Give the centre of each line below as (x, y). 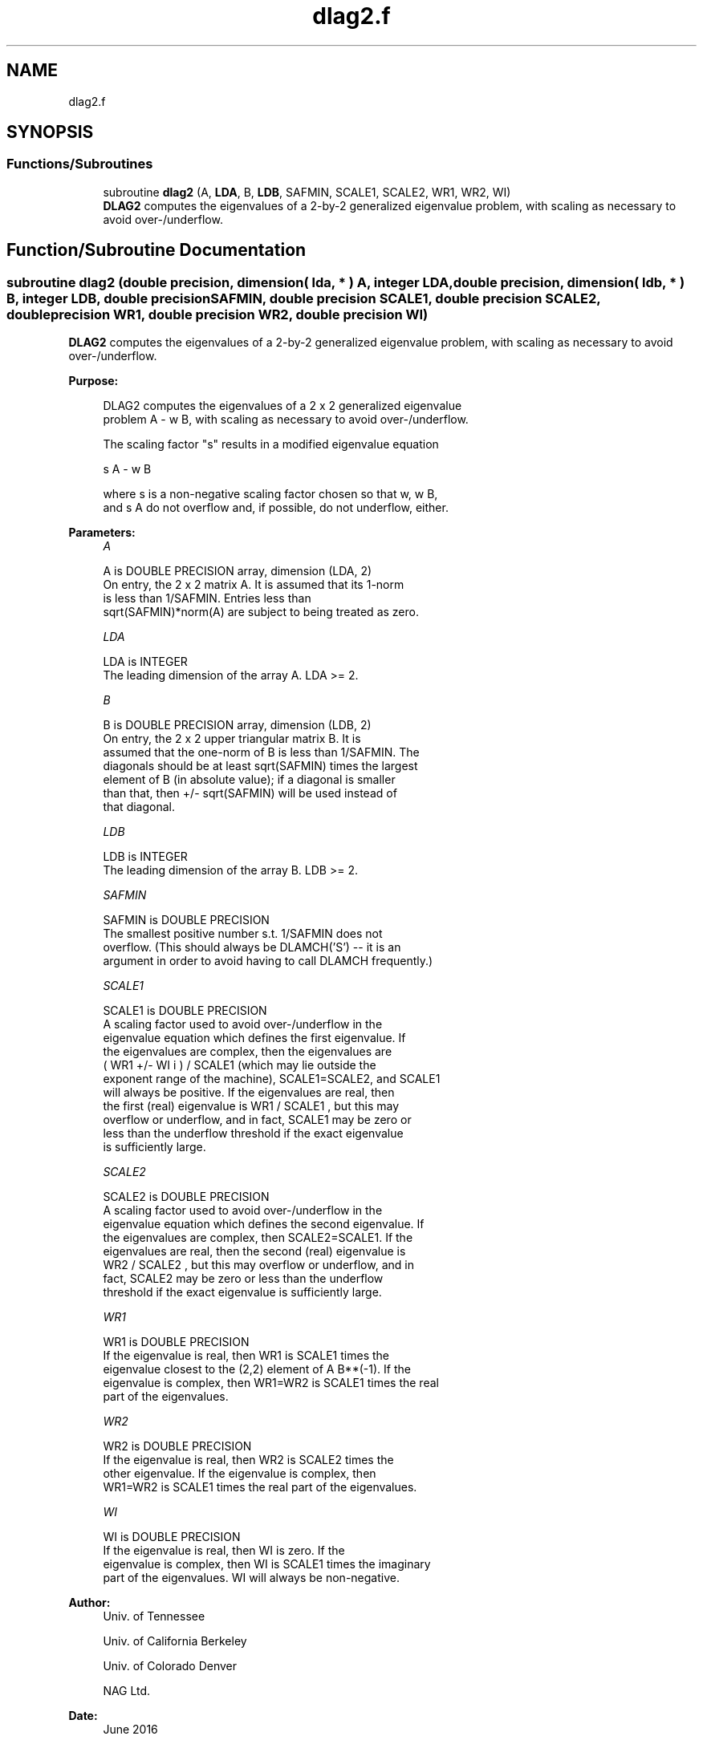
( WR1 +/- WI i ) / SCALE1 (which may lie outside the (240, 1065)
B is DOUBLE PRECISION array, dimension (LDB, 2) (237, 725)
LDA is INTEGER (145, 662)
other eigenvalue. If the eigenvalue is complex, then (240, 1474)
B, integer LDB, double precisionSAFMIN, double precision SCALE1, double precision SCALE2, (304, 298)
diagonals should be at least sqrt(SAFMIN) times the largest (260, 766)
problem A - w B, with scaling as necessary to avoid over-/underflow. (286, 420)
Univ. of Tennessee (154, 1616)
